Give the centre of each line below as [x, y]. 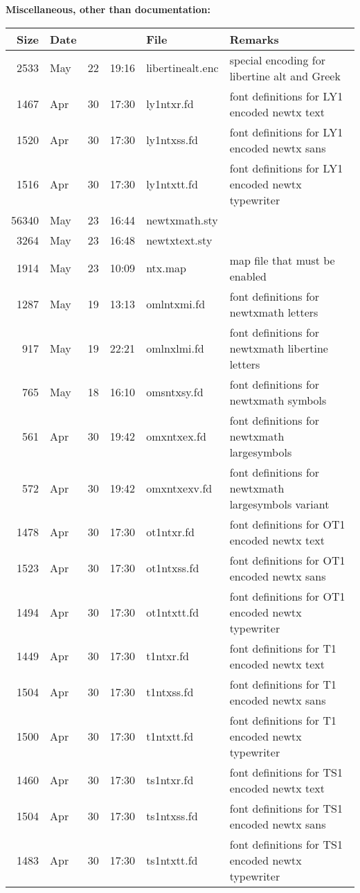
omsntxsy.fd [175, 392]
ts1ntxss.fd [172, 816]
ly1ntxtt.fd [172, 184]
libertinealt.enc [182, 68]
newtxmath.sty [182, 220]
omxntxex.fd [176, 436]
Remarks [254, 39]
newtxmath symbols [278, 400]
